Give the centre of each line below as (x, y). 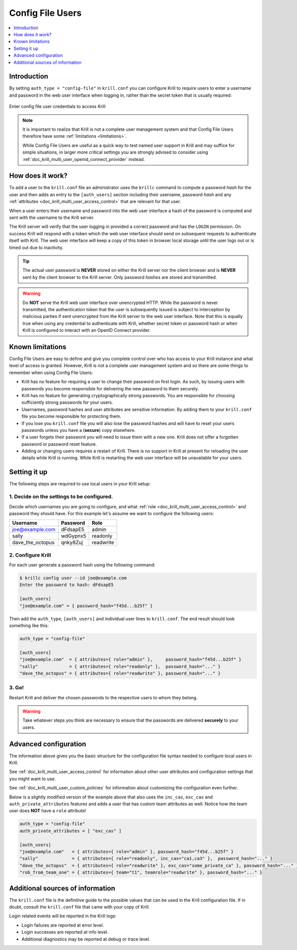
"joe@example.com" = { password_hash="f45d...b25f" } (86, 606)
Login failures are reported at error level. (63, 925)
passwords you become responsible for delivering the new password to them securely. (110, 388)
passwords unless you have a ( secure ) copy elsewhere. (78, 430)
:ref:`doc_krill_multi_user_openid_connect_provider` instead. (84, 159)
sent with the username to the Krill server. (52, 217)
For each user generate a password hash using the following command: (82, 565)
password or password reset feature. (59, 444)
